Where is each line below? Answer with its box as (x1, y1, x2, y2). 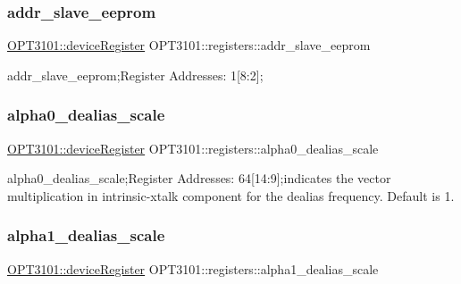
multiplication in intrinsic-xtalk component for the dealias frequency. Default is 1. (7, 186, 455, 205)
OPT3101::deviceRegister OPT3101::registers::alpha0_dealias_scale (7, 138, 379, 157)
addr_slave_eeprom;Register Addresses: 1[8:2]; (7, 65, 264, 84)
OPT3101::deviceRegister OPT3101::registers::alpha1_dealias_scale (7, 259, 379, 278)
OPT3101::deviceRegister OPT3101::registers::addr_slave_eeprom (7, 36, 371, 54)
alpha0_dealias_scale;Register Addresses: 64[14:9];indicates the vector (7, 169, 391, 188)
